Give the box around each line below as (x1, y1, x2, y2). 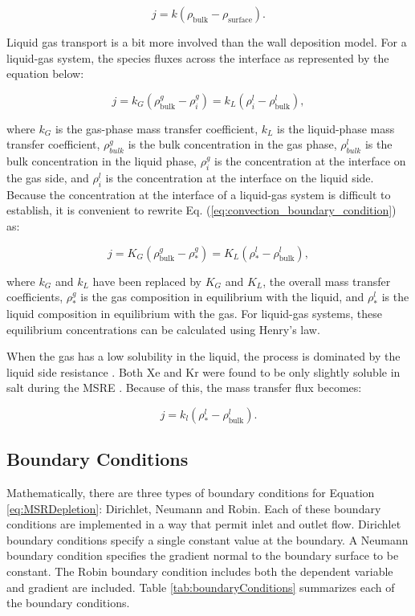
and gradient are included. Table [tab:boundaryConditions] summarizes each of (6, 578, 395, 595)
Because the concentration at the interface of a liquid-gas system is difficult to (6, 186, 391, 202)
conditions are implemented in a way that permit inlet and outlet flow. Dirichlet (6, 516, 401, 532)
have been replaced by (92, 272, 201, 289)
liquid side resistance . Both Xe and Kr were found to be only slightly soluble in (6, 363, 401, 380)
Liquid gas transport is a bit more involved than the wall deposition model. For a (6, 34, 407, 50)
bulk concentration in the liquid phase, (6, 153, 197, 169)
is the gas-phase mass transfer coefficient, (55, 120, 258, 137)
